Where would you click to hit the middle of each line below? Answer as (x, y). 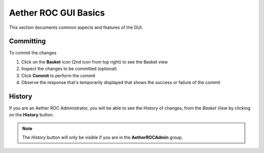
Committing (27, 41)
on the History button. (32, 115)
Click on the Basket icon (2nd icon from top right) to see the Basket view (95, 62)
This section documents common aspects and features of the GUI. (76, 27)
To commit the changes (33, 53)
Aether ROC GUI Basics (57, 13)
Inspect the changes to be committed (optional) (69, 69)
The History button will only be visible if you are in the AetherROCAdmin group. (103, 137)
